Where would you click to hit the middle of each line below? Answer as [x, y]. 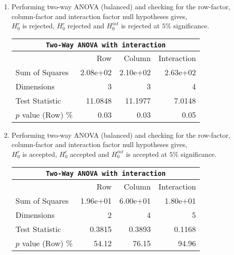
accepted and [90, 154]
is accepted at [147, 154]
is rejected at [140, 26]
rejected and [86, 26]
